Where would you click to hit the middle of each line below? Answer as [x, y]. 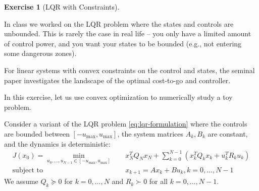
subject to [28, 170]
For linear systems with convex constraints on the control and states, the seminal [129, 70]
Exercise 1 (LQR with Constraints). [62, 7]
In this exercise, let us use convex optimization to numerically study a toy [118, 97]
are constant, [228, 133]
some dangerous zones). [40, 53]
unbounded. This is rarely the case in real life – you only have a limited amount [128, 34]
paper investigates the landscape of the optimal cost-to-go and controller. [117, 80]
